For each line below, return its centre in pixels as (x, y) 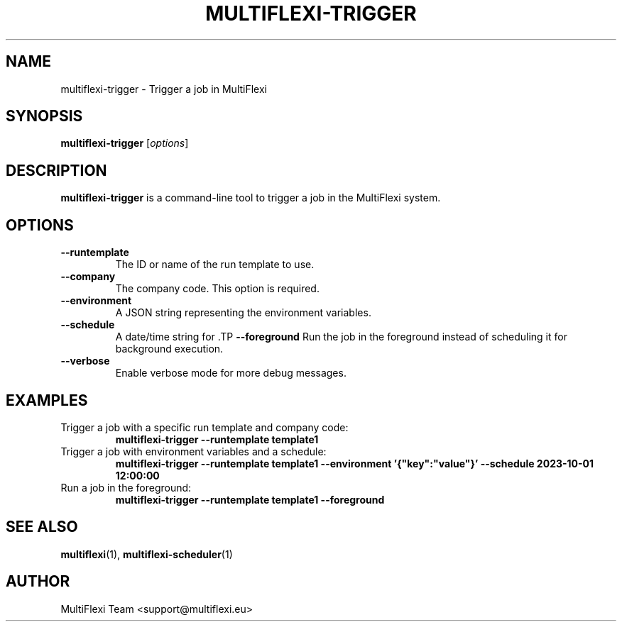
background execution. (169, 349)
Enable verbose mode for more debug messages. (231, 373)
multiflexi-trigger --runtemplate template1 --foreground (250, 499)
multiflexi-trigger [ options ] (125, 143)
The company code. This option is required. (217, 289)
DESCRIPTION (56, 170)
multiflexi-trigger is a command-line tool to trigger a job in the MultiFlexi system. (251, 198)
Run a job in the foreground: (126, 487)
